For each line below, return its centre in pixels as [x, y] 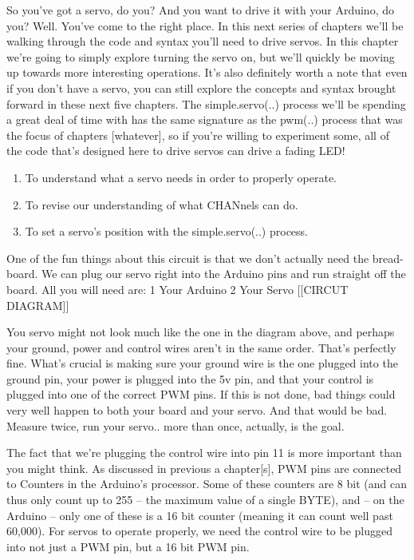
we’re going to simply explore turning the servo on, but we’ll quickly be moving [201, 56]
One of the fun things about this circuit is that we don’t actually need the [188, 258]
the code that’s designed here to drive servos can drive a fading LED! [176, 151]
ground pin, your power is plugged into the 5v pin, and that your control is [190, 378]
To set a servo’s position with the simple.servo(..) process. [166, 231]
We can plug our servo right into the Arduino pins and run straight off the [224, 274]
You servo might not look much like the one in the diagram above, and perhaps [201, 332]
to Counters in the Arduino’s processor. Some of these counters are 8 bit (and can [207, 484]
